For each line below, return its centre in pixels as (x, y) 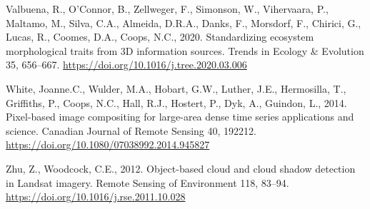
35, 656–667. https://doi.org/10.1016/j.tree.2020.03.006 (126, 65)
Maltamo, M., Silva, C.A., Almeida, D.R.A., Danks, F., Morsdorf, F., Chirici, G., (184, 22)
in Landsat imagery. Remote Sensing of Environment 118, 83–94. (147, 182)
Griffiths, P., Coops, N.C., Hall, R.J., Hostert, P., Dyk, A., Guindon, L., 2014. (176, 102)
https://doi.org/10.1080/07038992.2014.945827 (108, 144)
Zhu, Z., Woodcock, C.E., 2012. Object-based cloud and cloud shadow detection (181, 168)
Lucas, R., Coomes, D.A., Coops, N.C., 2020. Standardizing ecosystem (160, 37)
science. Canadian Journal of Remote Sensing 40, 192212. (131, 130)
